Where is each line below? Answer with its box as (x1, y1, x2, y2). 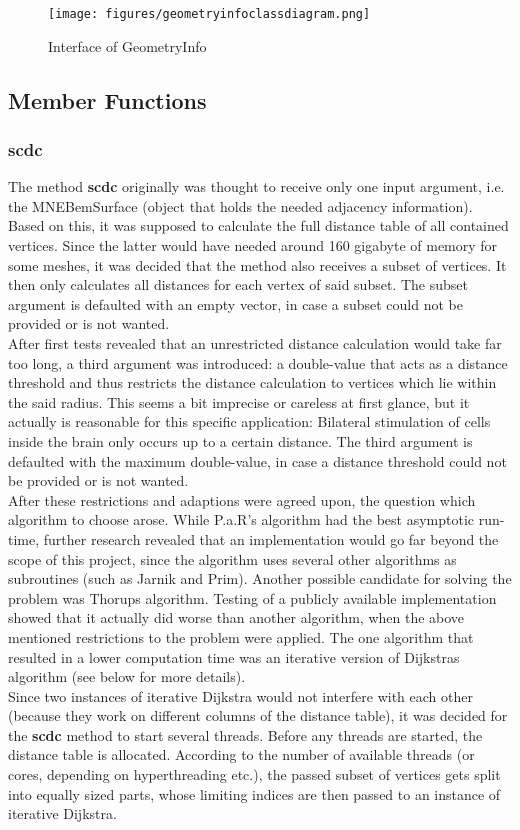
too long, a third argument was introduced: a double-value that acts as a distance (8, 352, 508, 373)
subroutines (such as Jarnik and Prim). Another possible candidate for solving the (8, 568, 512, 589)
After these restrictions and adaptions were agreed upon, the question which (8, 489, 476, 510)
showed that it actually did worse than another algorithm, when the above (8, 607, 465, 628)
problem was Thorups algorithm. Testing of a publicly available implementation (8, 587, 497, 608)
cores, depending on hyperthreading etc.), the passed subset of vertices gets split (8, 764, 501, 785)
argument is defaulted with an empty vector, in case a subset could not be (8, 293, 463, 314)
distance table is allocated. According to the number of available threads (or (8, 744, 475, 765)
